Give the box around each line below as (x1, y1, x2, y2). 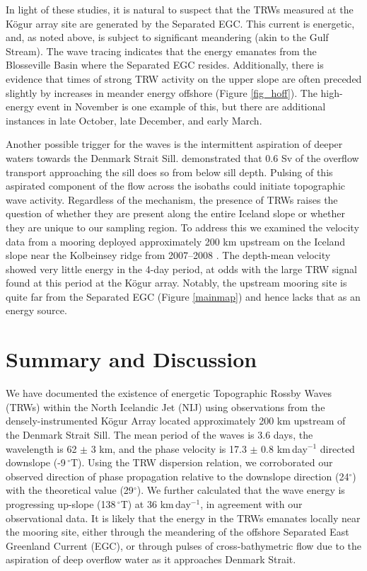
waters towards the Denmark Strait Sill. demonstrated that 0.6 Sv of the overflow (6, 150, 359, 165)
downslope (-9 (6, 455, 66, 470)
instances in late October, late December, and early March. (6, 113, 262, 127)
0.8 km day (261, 441, 308, 456)
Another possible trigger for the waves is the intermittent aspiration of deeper (6, 137, 343, 151)
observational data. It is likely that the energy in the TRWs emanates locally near (6, 510, 361, 525)
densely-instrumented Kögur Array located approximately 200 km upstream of (6, 413, 346, 428)
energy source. (6, 303, 67, 318)
